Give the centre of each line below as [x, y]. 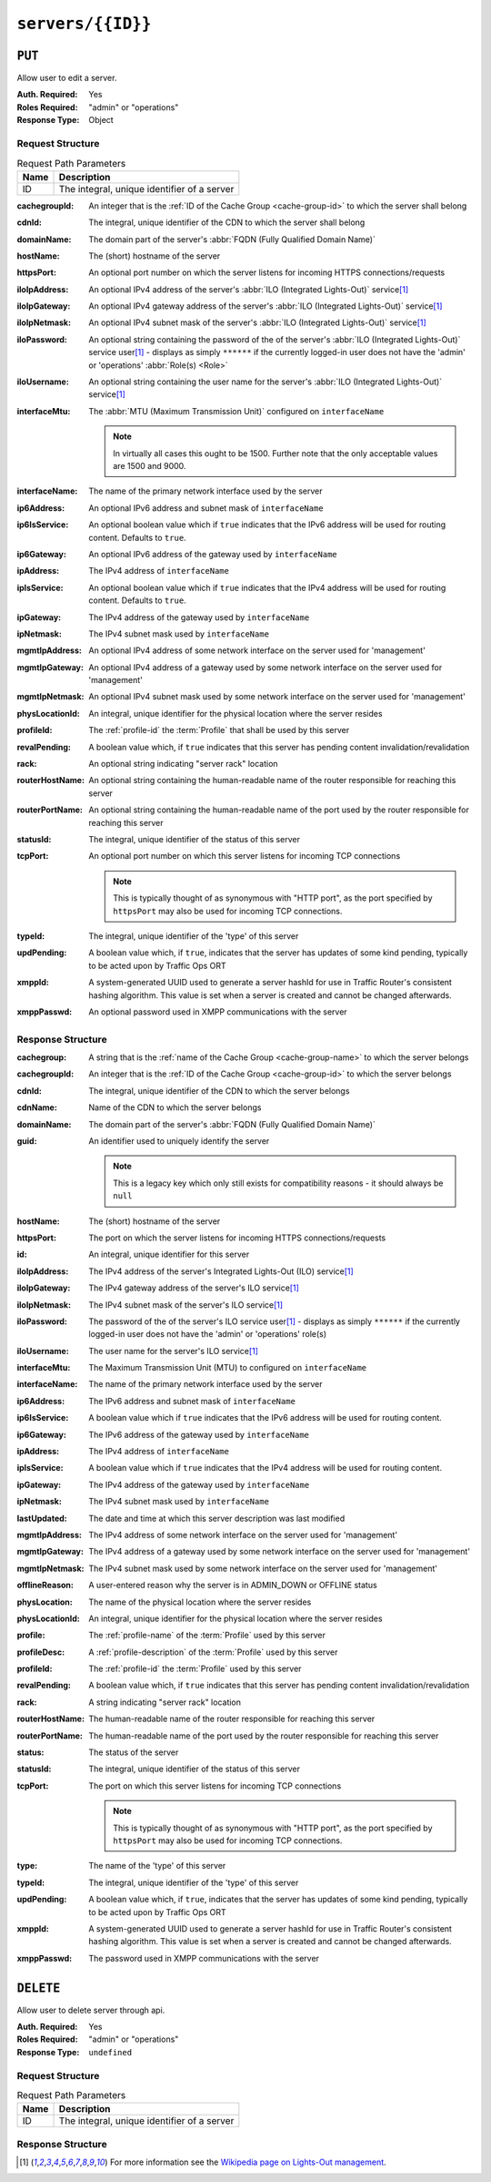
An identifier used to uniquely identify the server [179, 1141]
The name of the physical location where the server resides [200, 1602]
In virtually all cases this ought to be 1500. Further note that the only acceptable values [276, 453]
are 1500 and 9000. [150, 466]
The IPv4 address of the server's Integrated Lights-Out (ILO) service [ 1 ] [221, 1271]
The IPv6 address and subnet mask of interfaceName [192, 1401]
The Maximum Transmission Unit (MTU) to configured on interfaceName [228, 1368]
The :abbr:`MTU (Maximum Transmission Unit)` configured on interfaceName [236, 411]
